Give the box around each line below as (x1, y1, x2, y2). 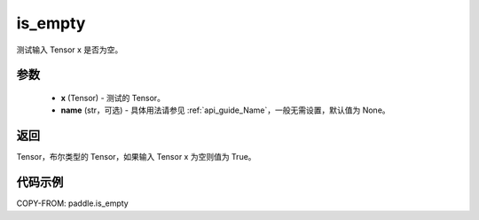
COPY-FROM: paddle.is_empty (16, 198, 129, 208)
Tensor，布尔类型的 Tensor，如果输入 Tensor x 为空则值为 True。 (16, 152, 256, 162)
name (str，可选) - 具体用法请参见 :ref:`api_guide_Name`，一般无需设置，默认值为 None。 (60, 105, 390, 115)
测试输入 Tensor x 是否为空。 (16, 44, 123, 55)
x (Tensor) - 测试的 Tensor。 (60, 92, 166, 103)
